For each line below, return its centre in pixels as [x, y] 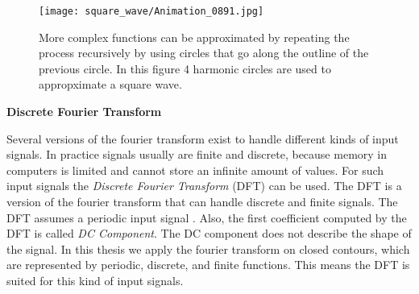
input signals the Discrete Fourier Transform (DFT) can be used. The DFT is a [204, 186]
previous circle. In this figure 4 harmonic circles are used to [185, 68]
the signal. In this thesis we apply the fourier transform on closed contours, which [208, 248]
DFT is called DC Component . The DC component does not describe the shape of [209, 233]
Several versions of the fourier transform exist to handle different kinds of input [203, 138]
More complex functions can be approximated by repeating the [194, 37]
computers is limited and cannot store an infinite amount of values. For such [195, 170]
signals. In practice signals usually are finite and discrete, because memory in [197, 154]
